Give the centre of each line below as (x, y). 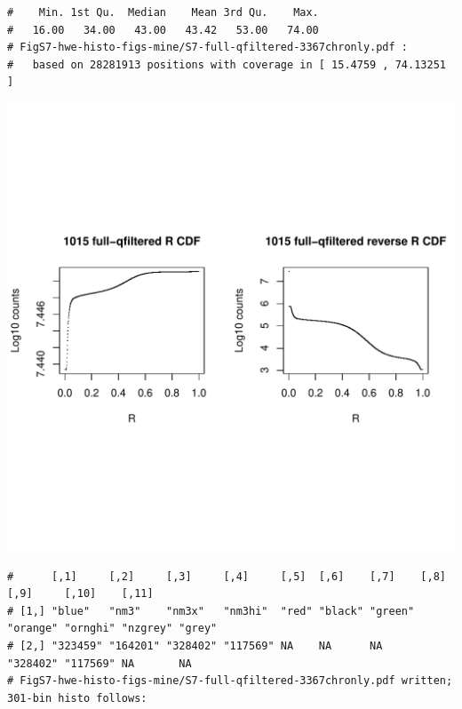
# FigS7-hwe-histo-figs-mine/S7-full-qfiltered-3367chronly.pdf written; (230, 681)
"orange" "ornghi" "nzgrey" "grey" (112, 629)
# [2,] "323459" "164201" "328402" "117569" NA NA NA (195, 645)
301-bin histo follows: (77, 698)
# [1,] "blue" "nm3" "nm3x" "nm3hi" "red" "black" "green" (211, 611)
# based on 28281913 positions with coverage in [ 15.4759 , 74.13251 (227, 64)
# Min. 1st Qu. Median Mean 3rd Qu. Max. (163, 12)
